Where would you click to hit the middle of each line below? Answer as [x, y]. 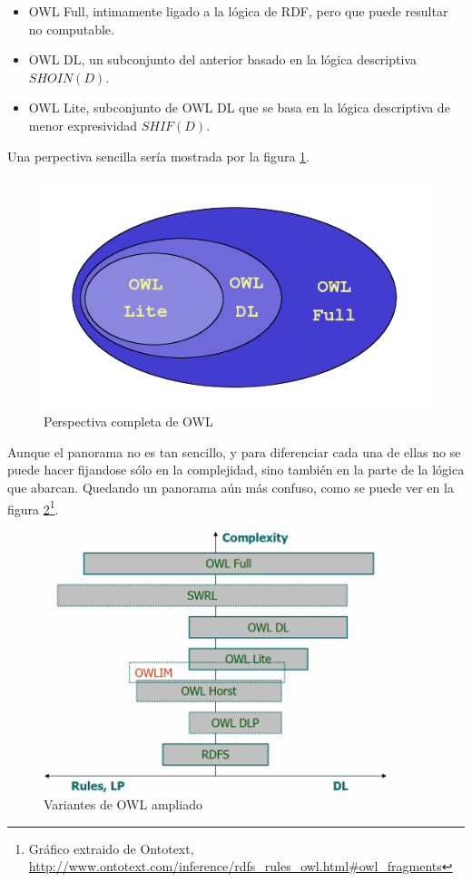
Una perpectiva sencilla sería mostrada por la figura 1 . [158, 156]
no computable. [71, 29]
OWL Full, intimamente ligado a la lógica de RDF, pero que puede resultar [238, 11]
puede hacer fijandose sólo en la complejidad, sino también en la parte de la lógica [236, 470]
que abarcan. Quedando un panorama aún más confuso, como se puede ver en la [231, 487]
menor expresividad [83, 125]
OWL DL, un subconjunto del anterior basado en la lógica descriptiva [222, 59]
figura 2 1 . [33, 507]
